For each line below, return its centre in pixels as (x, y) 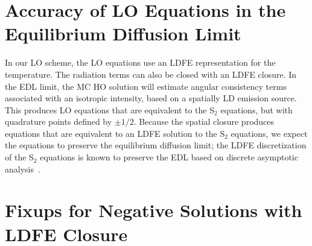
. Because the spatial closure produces (204, 121)
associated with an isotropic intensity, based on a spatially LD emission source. (151, 98)
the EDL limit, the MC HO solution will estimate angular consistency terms (146, 86)
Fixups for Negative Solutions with (154, 210)
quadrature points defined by (59, 121)
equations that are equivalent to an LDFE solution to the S (115, 133)
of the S (19, 157)
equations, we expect (269, 133)
